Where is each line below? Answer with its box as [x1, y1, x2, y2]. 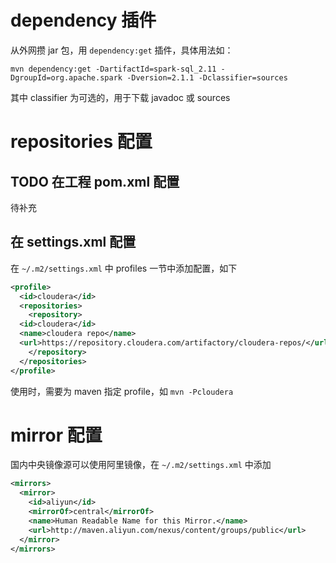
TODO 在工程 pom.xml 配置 [10, 173, 180, 190]
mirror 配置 [10, 424, 103, 446]
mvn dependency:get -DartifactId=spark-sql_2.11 [10, 64, 217, 74]
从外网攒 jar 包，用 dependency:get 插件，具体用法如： [10, 44, 234, 56]
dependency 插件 [10, 9, 157, 32]
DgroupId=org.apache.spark [10, 72, 123, 83]
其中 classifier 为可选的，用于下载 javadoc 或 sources [10, 91, 231, 103]
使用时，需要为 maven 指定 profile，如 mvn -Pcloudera [10, 385, 234, 397]
